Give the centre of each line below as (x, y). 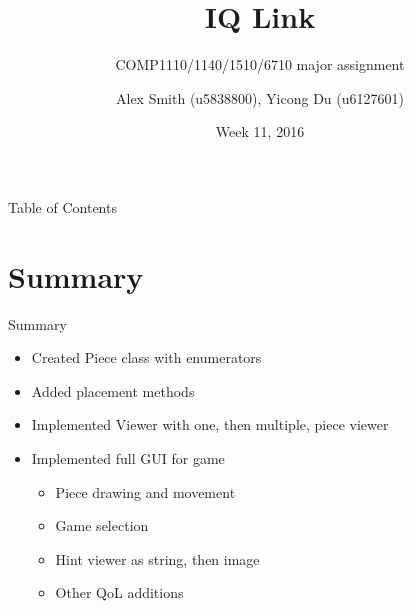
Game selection (102, 525)
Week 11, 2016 (260, 131)
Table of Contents (62, 206)
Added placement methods (113, 390)
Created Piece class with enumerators (146, 357)
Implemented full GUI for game (128, 458)
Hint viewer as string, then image (157, 558)
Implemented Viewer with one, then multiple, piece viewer (210, 424)
